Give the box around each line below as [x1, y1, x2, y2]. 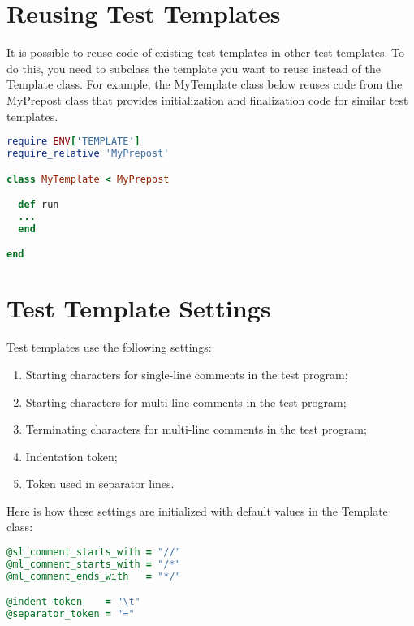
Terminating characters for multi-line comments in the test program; [25, 421, 367, 438]
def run [18, 199, 59, 211]
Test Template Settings [6, 291, 271, 325]
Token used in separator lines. [25, 475, 175, 492]
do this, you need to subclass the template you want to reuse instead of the [6, 59, 381, 76]
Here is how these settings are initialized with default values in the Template [6, 502, 388, 519]
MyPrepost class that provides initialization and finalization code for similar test [6, 91, 408, 108]
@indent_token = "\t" [6, 596, 140, 608]
